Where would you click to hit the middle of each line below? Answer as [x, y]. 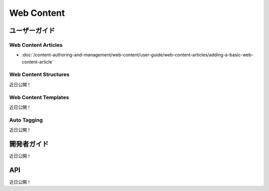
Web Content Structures [39, 74]
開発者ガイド [29, 144]
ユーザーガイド [32, 31]
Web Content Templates [39, 97]
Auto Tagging [26, 120]
